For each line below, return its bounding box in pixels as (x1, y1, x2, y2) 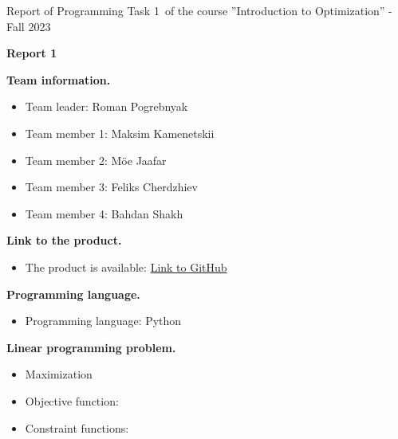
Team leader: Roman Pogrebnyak (25, 98, 188, 115)
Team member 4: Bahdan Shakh (25, 205, 183, 221)
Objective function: (25, 392, 119, 409)
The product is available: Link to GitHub (25, 258, 227, 275)
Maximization (25, 366, 93, 382)
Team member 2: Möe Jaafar (25, 151, 167, 168)
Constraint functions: (25, 419, 129, 436)
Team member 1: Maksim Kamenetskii (25, 124, 215, 141)
